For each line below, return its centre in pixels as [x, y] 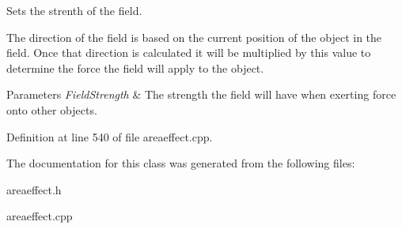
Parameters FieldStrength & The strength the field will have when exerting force [201, 94]
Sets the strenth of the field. [74, 10]
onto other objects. [52, 109]
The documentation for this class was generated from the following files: [181, 163]
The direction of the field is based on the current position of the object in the [194, 37]
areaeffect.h [34, 189]
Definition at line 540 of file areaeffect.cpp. [110, 136]
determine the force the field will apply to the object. [135, 68]
